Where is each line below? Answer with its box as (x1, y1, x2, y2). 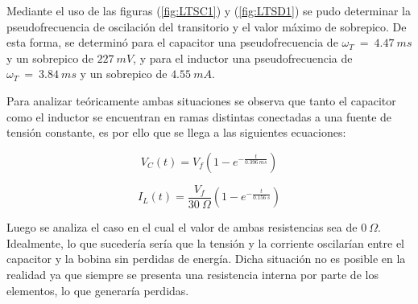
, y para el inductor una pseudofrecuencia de (133, 49, 353, 66)
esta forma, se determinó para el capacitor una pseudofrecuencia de (6, 34, 338, 51)
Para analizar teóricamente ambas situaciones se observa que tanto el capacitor (6, 92, 396, 109)
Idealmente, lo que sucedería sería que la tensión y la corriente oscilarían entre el (6, 234, 404, 251)
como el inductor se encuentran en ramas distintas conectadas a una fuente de (6, 108, 392, 125)
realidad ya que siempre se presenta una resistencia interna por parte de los (6, 266, 379, 282)
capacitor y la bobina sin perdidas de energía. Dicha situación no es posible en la (6, 250, 406, 267)
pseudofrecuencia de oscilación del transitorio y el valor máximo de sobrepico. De (6, 18, 407, 35)
